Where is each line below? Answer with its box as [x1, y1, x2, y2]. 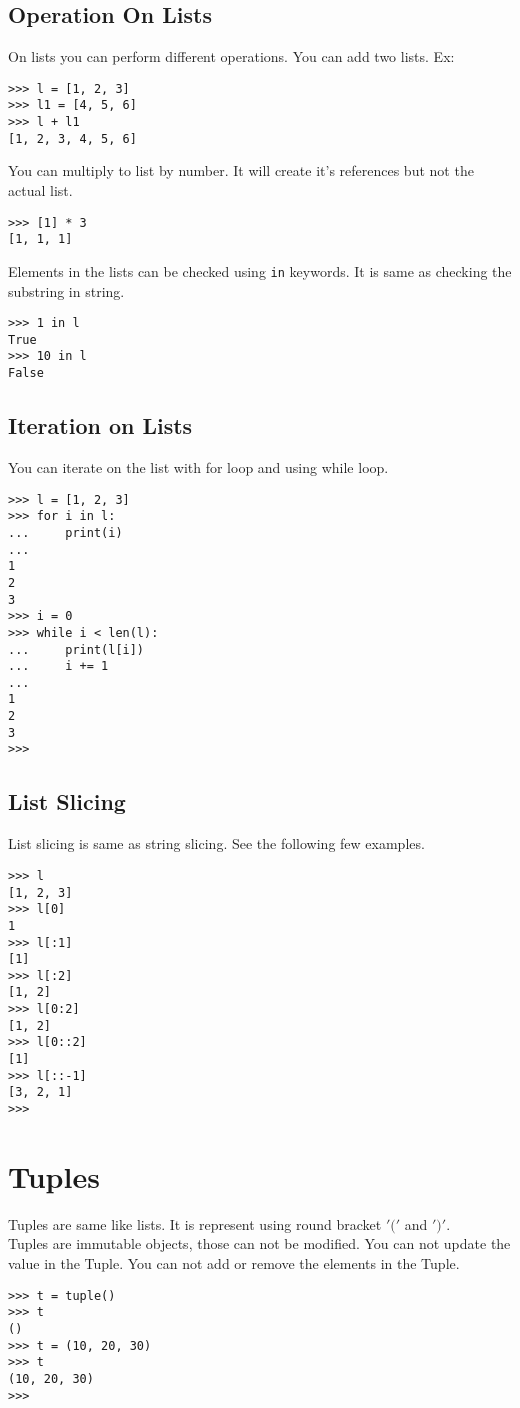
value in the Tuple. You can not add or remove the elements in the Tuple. [8, 1253, 460, 1274]
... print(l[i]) [8, 642, 145, 657]
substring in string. [8, 280, 125, 301]
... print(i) [8, 525, 123, 540]
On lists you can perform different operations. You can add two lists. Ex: [8, 46, 455, 67]
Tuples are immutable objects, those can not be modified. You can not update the [8, 1233, 511, 1254]
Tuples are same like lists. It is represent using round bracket [8, 1213, 382, 1234]
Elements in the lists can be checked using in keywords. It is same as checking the [8, 260, 512, 281]
